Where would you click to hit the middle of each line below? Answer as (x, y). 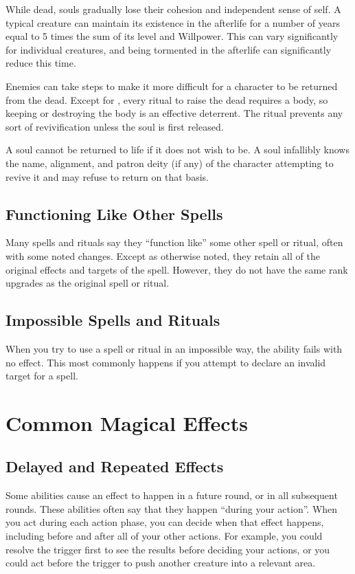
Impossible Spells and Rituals (113, 320)
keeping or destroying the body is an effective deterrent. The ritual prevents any (174, 113)
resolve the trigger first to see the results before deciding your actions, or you (168, 549)
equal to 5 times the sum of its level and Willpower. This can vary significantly (172, 36)
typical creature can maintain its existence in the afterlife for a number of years (173, 22)
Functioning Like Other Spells (114, 213)
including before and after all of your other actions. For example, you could (164, 536)
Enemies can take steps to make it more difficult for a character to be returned (172, 86)
